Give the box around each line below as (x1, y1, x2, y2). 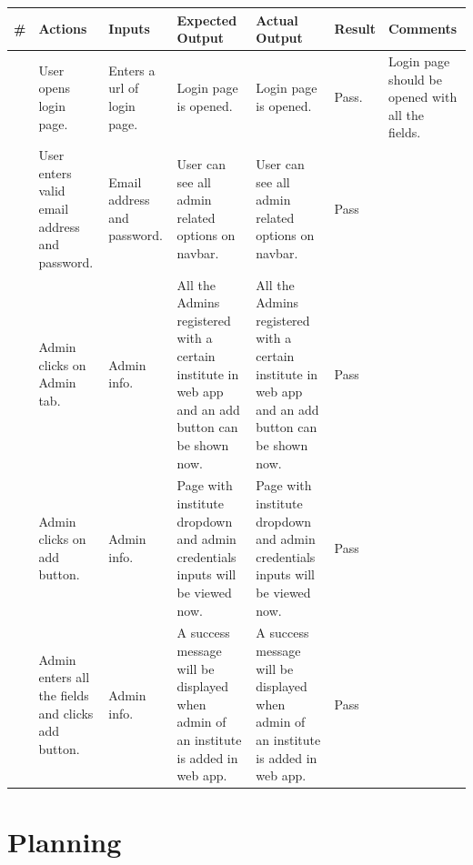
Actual (256, 10, 298, 29)
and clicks (38, 703, 94, 722)
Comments (388, 19, 458, 38)
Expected (176, 10, 237, 29)
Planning (7, 823, 122, 860)
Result (334, 19, 377, 38)
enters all (38, 668, 90, 687)
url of (108, 78, 139, 97)
